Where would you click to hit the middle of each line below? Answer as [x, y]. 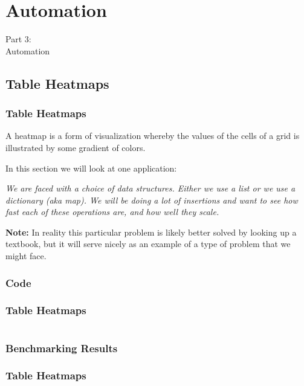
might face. [26, 256]
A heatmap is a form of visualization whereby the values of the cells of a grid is [153, 136]
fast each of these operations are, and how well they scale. [112, 212]
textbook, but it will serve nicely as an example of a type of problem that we [148, 244]
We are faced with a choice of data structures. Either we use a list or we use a [150, 188]
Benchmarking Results [62, 348]
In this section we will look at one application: [91, 168]
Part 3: [18, 39]
